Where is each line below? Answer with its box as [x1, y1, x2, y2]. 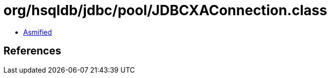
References [3, 45, 61, 57]
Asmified [23, 27, 52, 36]
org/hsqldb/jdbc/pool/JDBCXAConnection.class [3, 2, 328, 19]
